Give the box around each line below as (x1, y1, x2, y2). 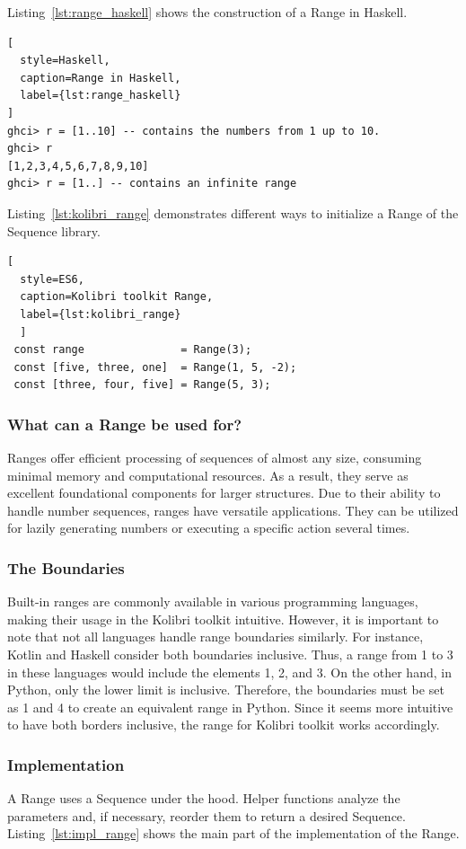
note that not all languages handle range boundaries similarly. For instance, (7, 627, 424, 646)
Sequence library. (7, 221, 101, 240)
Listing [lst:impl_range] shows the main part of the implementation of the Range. (7, 824, 460, 843)
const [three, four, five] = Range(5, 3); (13, 378, 271, 392)
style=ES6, (20, 272, 84, 286)
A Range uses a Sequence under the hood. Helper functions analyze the (7, 789, 400, 808)
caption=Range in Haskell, (20, 71, 181, 84)
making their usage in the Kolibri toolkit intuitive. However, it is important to (7, 609, 439, 628)
